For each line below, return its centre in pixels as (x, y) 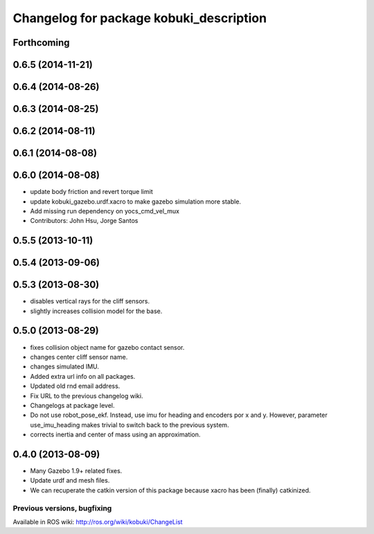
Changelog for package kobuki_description (140, 18)
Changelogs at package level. (72, 405)
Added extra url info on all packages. (83, 376)
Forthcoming (41, 43)
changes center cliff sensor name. (79, 357)
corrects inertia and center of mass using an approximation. (115, 435)
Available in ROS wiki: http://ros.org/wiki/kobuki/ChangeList (98, 522)
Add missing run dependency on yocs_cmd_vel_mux (105, 211)
